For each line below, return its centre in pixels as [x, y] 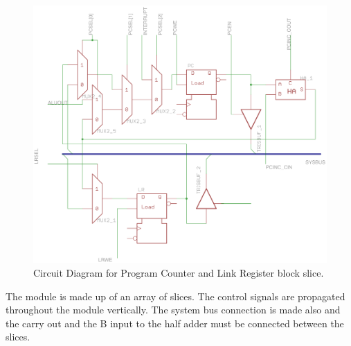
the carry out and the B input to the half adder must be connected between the [175, 323]
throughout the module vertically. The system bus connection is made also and [173, 310]
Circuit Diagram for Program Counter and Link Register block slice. [179, 273]
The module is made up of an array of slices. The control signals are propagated [175, 296]
